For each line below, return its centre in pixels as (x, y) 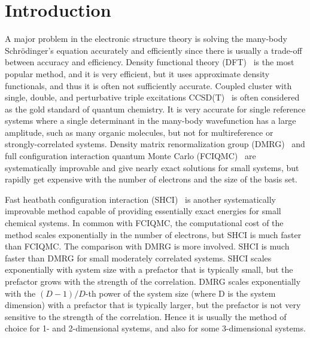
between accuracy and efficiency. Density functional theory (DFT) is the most (150, 62)
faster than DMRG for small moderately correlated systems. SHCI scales (138, 258)
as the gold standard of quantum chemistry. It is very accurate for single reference (155, 109)
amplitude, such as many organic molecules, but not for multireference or (139, 132)
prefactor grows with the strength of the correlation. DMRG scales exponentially (153, 281)
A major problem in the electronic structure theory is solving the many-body (146, 39)
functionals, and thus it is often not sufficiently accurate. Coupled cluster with (148, 85)
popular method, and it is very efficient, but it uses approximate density (137, 73)
